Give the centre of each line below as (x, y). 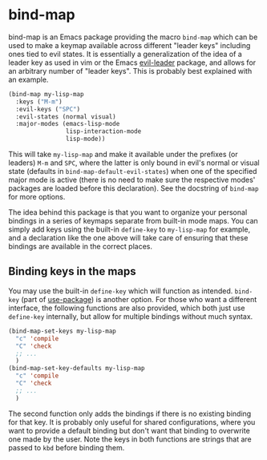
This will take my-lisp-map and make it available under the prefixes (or (123, 155)
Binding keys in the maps (72, 271)
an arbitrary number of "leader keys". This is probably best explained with (130, 71)
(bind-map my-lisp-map (46, 94)
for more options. (37, 197)
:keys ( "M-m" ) (39, 102)
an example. (28, 79)
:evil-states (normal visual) (66, 117)
